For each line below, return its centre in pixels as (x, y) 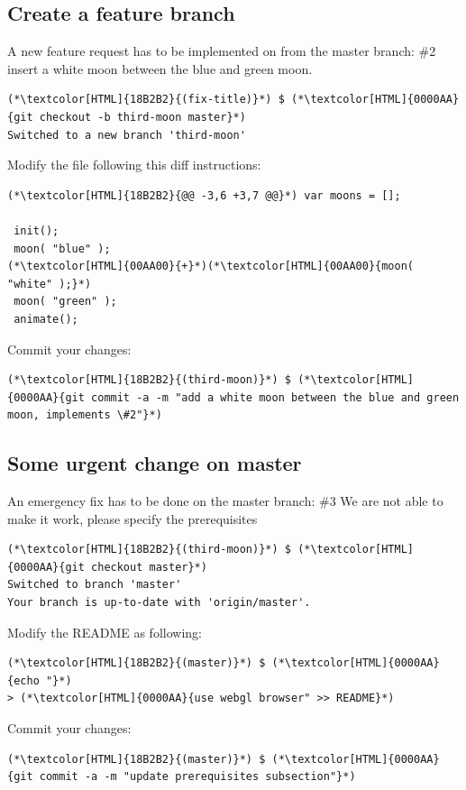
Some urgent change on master (155, 463)
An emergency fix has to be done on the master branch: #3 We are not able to (225, 501)
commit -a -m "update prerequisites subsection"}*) (197, 777)
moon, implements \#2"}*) (85, 415)
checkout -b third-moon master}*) (142, 117)
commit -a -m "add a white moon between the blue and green (275, 397)
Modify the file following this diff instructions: (134, 165)
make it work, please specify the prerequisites (132, 518)
